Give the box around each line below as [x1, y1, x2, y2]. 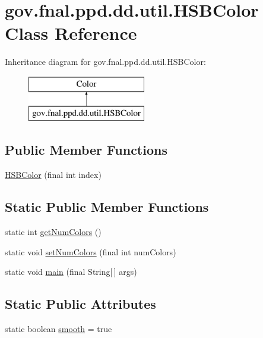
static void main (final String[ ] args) [5, 265, 137, 278]
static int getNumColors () [5, 226, 102, 238]
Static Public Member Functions [5, 198, 209, 216]
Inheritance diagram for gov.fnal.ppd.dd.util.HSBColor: [5, 55, 206, 68]
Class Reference [5, 21, 137, 45]
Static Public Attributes [5, 295, 156, 313]
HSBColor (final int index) [5, 168, 102, 181]
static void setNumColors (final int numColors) [5, 245, 176, 258]
